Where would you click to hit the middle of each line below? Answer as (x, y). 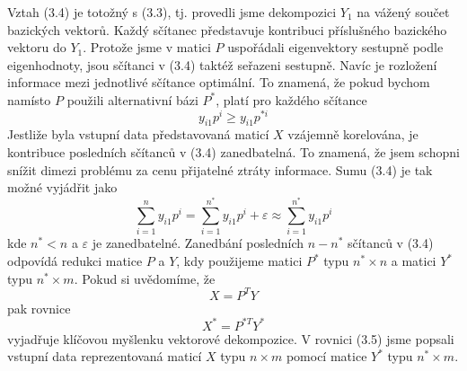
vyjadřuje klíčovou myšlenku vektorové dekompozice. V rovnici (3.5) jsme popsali (231, 338)
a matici (414, 261)
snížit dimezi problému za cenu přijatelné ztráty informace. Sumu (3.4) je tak (220, 169)
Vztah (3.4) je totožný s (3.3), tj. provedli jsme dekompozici (172, 12)
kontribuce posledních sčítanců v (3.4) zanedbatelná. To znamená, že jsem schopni (233, 152)
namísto (29, 99)
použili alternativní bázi (132, 99)
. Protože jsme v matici (147, 47)
